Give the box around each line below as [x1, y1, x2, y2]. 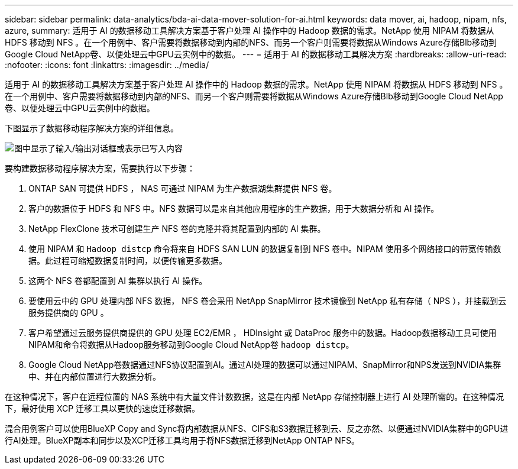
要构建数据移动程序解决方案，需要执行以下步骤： [5, 163, 195, 173]
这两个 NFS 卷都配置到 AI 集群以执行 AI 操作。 [28, 276, 208, 286]
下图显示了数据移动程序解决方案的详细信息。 [5, 123, 179, 133]
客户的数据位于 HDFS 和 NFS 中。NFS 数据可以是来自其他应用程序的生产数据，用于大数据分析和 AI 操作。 [28, 203, 439, 214]
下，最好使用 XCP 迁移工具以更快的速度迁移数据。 [5, 403, 200, 413]
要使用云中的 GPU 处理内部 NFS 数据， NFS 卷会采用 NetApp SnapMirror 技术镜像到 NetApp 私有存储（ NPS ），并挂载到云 [28, 296, 507, 306]
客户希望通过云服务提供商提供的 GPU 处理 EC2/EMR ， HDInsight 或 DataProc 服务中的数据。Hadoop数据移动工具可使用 [28, 328, 497, 338]
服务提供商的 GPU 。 [28, 308, 109, 318]
